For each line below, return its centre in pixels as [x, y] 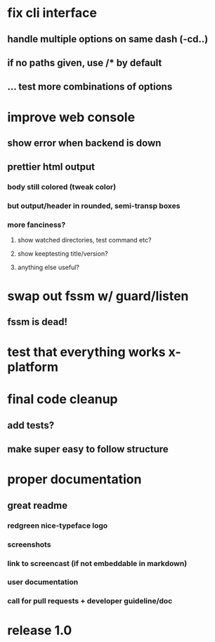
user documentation [43, 582]
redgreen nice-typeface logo [58, 525]
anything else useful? [48, 267]
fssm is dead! [38, 322]
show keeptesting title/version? [63, 254]
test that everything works [86, 352]
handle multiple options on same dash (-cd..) [108, 39]
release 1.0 [40, 630]
